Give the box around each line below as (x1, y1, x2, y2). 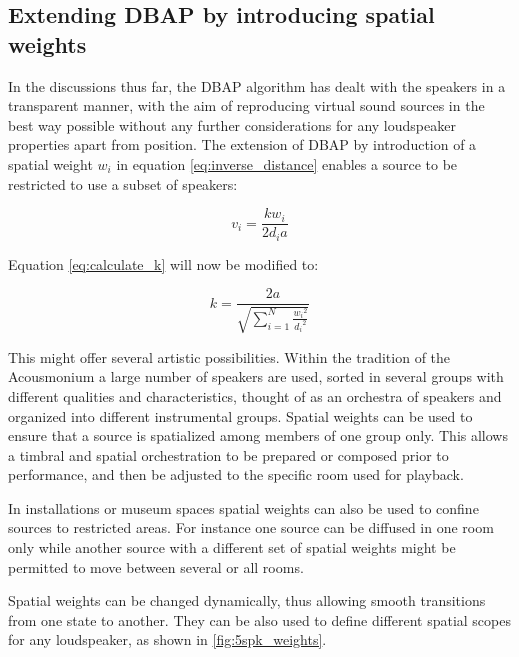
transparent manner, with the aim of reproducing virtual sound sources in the (8, 95, 485, 116)
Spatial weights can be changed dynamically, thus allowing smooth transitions (8, 590, 486, 611)
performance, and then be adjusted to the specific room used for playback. (8, 464, 464, 485)
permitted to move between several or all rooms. (8, 556, 304, 577)
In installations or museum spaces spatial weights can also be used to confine (8, 497, 479, 518)
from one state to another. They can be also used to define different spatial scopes (8, 609, 511, 630)
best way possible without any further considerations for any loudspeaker (8, 114, 456, 135)
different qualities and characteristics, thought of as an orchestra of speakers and (8, 385, 502, 406)
